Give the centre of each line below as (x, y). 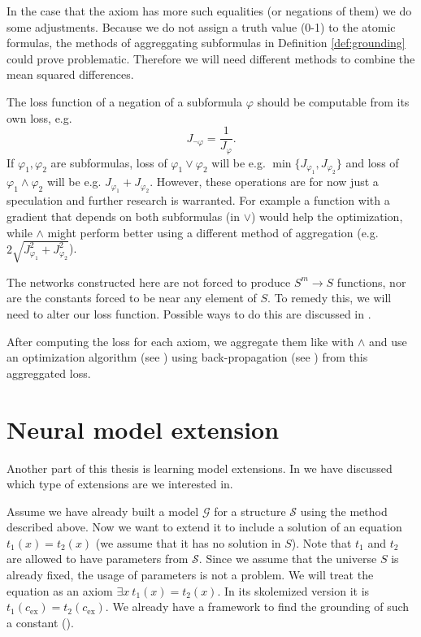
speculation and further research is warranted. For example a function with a (198, 200)
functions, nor (371, 282)
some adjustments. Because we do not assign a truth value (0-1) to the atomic (201, 26)
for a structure (250, 511)
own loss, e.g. (39, 117)
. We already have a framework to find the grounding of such (257, 607)
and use (388, 341)
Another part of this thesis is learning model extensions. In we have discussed (200, 468)
